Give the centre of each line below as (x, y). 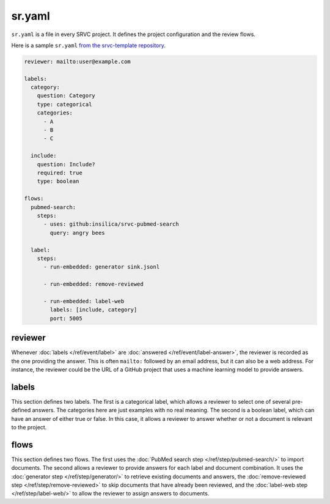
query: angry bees (77, 233)
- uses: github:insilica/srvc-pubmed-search (112, 224)
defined (21, 410)
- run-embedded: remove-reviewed (94, 284)
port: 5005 (66, 318)
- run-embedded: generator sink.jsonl (102, 267)
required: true (60, 173)
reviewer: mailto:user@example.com (77, 61)
